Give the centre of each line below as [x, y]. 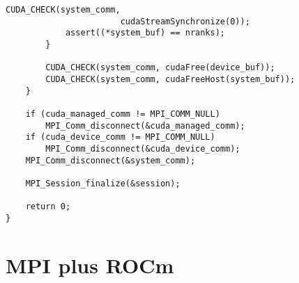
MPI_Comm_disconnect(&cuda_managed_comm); [145, 126]
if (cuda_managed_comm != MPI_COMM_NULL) [123, 114]
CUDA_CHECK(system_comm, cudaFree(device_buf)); [160, 68]
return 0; [48, 207]
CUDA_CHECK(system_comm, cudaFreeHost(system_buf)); [170, 79]
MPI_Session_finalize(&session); [103, 183]
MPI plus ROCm [90, 265]
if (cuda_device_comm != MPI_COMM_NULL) [120, 137]
